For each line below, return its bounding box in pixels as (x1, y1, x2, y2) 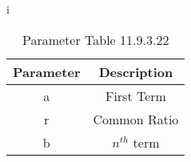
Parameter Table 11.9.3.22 (22, 30, 169, 49)
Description (98, 62, 173, 81)
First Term (105, 86, 166, 105)
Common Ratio (93, 109, 179, 128)
